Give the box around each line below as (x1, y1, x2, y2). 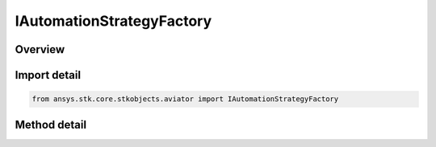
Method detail (15, 117, 87, 132)
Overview (15, 43, 65, 56)
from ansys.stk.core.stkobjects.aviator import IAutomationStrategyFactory (31, 95, 339, 104)
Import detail (15, 68, 81, 82)
